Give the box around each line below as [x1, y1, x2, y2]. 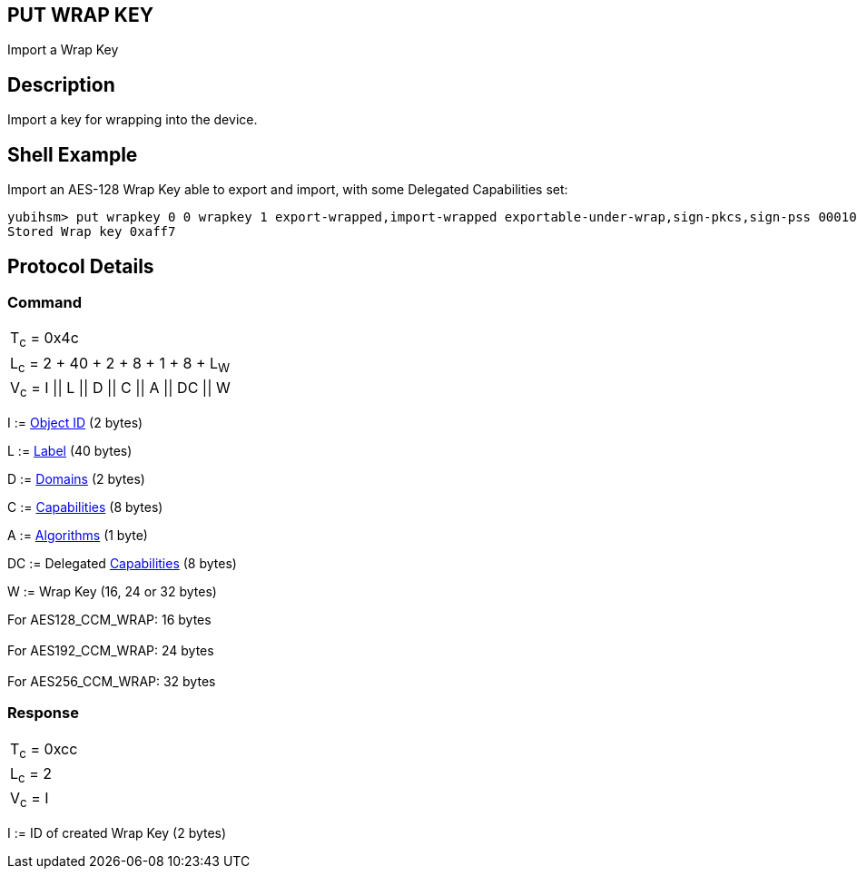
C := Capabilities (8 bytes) [7, 498, 163, 515]
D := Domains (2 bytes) [7, 470, 145, 487]
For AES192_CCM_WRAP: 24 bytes [7, 642, 214, 658]
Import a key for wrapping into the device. [7, 112, 258, 128]
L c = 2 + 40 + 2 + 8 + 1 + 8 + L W [10, 353, 231, 375]
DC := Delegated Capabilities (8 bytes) [7, 555, 237, 571]
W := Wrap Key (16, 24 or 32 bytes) [7, 583, 217, 599]
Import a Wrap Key [7, 42, 119, 58]
